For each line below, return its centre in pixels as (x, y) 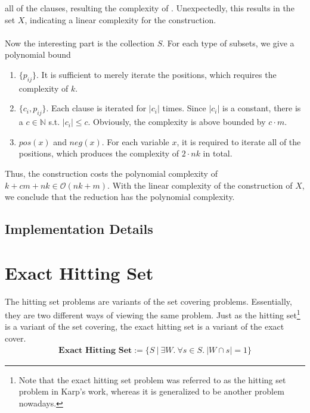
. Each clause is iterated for (96, 108)
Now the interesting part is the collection (80, 43)
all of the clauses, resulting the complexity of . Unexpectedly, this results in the (150, 8)
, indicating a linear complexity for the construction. (120, 19)
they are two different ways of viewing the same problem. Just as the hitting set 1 (153, 314)
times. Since (184, 108)
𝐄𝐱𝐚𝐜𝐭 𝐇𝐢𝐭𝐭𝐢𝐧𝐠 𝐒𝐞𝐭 (95, 350)
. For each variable (135, 141)
